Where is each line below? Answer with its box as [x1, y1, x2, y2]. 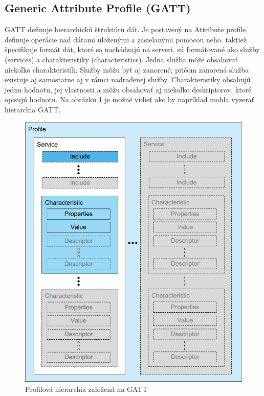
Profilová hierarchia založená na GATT [25, 383, 148, 394]
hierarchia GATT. [5, 104, 61, 114]
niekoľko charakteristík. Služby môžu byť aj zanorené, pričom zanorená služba [5, 64, 249, 75]
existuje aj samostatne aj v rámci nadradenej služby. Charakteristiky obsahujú [5, 74, 251, 85]
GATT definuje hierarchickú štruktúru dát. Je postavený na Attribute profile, [5, 24, 248, 35]
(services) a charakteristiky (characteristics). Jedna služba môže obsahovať [5, 54, 238, 64]
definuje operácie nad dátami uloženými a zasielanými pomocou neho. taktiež [5, 34, 247, 44]
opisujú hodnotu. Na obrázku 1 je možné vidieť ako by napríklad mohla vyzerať [5, 94, 255, 105]
